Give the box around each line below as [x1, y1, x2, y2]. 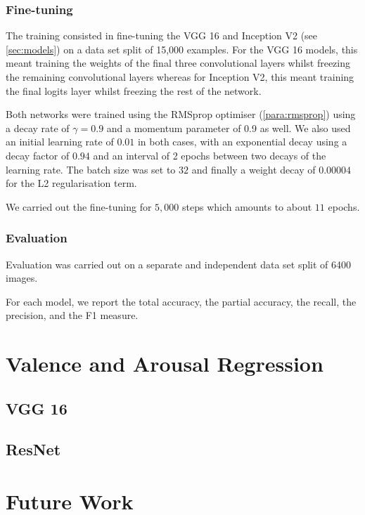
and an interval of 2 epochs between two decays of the [93, 148, 326, 162]
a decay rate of [6, 120, 70, 135]
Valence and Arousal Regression [6, 349, 324, 378]
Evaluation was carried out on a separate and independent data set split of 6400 [6, 256, 352, 271]
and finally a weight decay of [191, 162, 316, 176]
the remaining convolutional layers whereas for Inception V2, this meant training [6, 70, 354, 84]
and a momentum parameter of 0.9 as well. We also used [106, 120, 351, 135]
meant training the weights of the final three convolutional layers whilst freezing [6, 56, 350, 70]
